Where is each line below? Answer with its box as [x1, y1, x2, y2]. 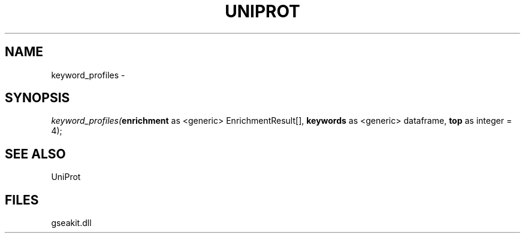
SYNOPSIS [5, 90, 70, 106]
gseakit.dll [51, 218, 92, 228]
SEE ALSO [5, 146, 66, 161]
